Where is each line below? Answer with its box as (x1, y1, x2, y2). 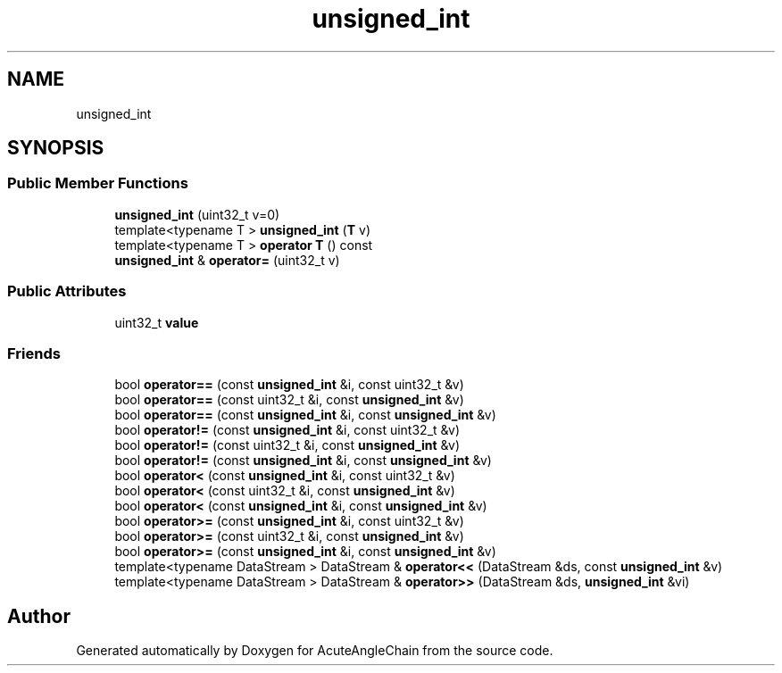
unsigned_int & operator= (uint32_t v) (114, 252, 340, 268)
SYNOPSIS (7, 137, 104, 160)
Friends (7, 344, 61, 362)
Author (7, 604, 71, 627)
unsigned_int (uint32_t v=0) (114, 206, 280, 222)
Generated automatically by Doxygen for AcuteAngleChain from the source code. (76, 643, 553, 659)
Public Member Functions (7, 174, 188, 193)
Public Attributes (7, 282, 127, 301)
